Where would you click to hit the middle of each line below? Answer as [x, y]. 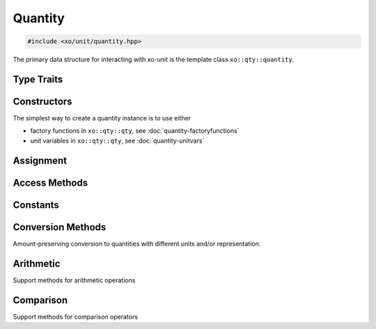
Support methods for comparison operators [76, 316]
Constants [36, 205]
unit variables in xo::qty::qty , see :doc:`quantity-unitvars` [117, 141]
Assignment [40, 160]
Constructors [42, 101]
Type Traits [38, 79]
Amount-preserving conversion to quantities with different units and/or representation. [137, 243]
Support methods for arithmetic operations [74, 280]
